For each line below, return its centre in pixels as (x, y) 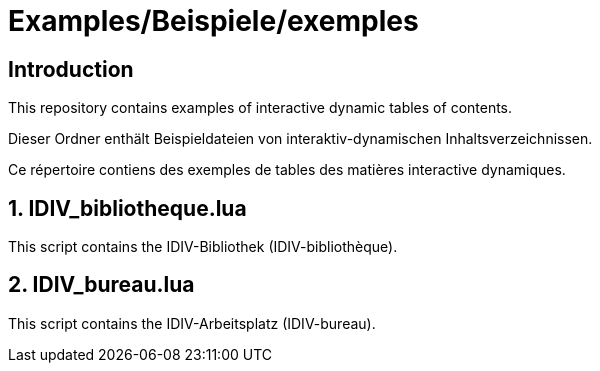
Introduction (71, 69)
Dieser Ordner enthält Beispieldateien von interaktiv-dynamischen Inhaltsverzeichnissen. (300, 139)
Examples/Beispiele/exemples (213, 21)
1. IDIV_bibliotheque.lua (127, 208)
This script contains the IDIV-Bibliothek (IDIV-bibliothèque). (203, 247)
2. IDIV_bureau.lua (101, 285)
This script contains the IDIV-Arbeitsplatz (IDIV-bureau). (192, 323)
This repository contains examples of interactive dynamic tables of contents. (260, 108)
